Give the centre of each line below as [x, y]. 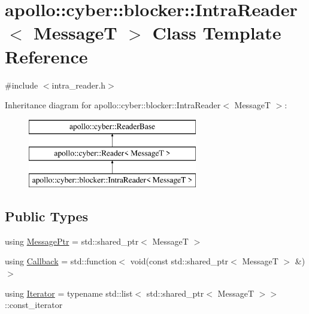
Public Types [47, 216]
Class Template [217, 33]
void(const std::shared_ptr [179, 261]
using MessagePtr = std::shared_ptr [72, 241]
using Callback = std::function [61, 261]
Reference [46, 56]
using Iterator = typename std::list [69, 293]
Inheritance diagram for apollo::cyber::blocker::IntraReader [113, 105]
